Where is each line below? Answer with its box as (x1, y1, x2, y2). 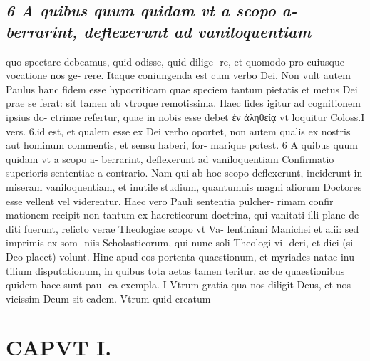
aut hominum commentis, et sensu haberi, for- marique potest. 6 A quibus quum (6, 137, 359, 152)
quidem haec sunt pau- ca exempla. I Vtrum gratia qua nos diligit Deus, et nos (6, 277, 351, 292)
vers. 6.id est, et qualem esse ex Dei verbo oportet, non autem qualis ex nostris (6, 123, 351, 138)
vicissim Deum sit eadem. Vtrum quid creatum (6, 291, 211, 305)
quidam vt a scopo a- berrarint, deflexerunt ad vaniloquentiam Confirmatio (6, 151, 334, 166)
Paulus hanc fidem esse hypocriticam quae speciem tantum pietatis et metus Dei (6, 81, 358, 96)
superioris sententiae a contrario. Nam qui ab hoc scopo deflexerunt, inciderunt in (6, 165, 363, 180)
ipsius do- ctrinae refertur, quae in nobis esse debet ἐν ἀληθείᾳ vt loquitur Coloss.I (6, 109, 365, 124)
